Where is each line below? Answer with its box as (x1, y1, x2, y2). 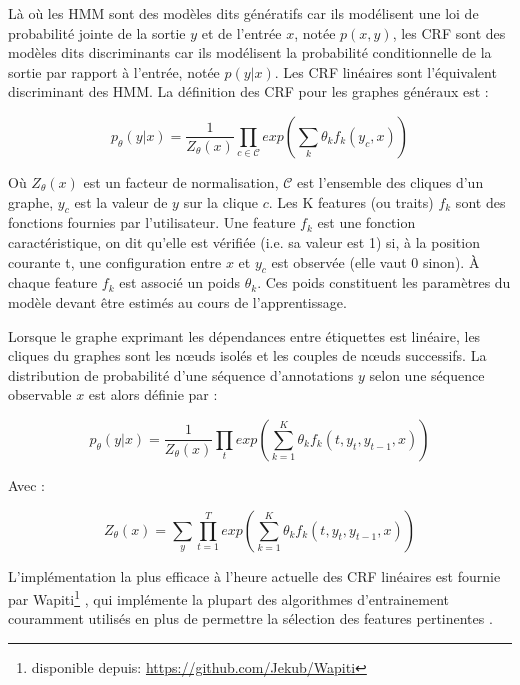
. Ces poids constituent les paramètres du (257, 272, 511, 293)
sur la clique (183, 191, 259, 212)
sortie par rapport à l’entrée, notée (8, 61, 220, 82)
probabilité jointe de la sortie (8, 22, 186, 43)
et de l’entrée (201, 22, 282, 43)
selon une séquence (369, 364, 485, 385)
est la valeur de (74, 191, 168, 212)
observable (8, 384, 72, 405)
